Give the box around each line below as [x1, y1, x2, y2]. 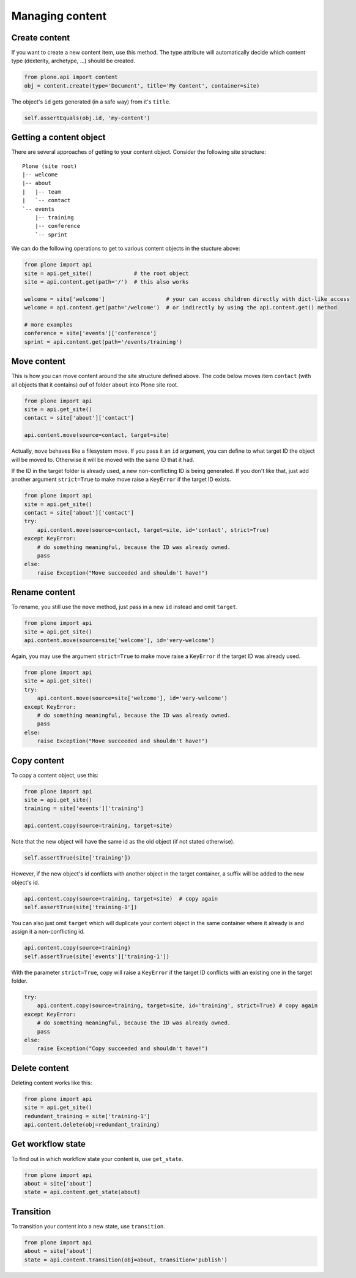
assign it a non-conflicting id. [11, 928, 85, 936]
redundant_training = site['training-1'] [24, 1113, 150, 1119]
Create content [11, 32, 70, 43]
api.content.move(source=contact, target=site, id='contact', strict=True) [37, 526, 270, 533]
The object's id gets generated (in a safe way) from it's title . [11, 98, 171, 105]
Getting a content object [11, 132, 106, 143]
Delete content [11, 1063, 69, 1073]
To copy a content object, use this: [11, 771, 99, 779]
